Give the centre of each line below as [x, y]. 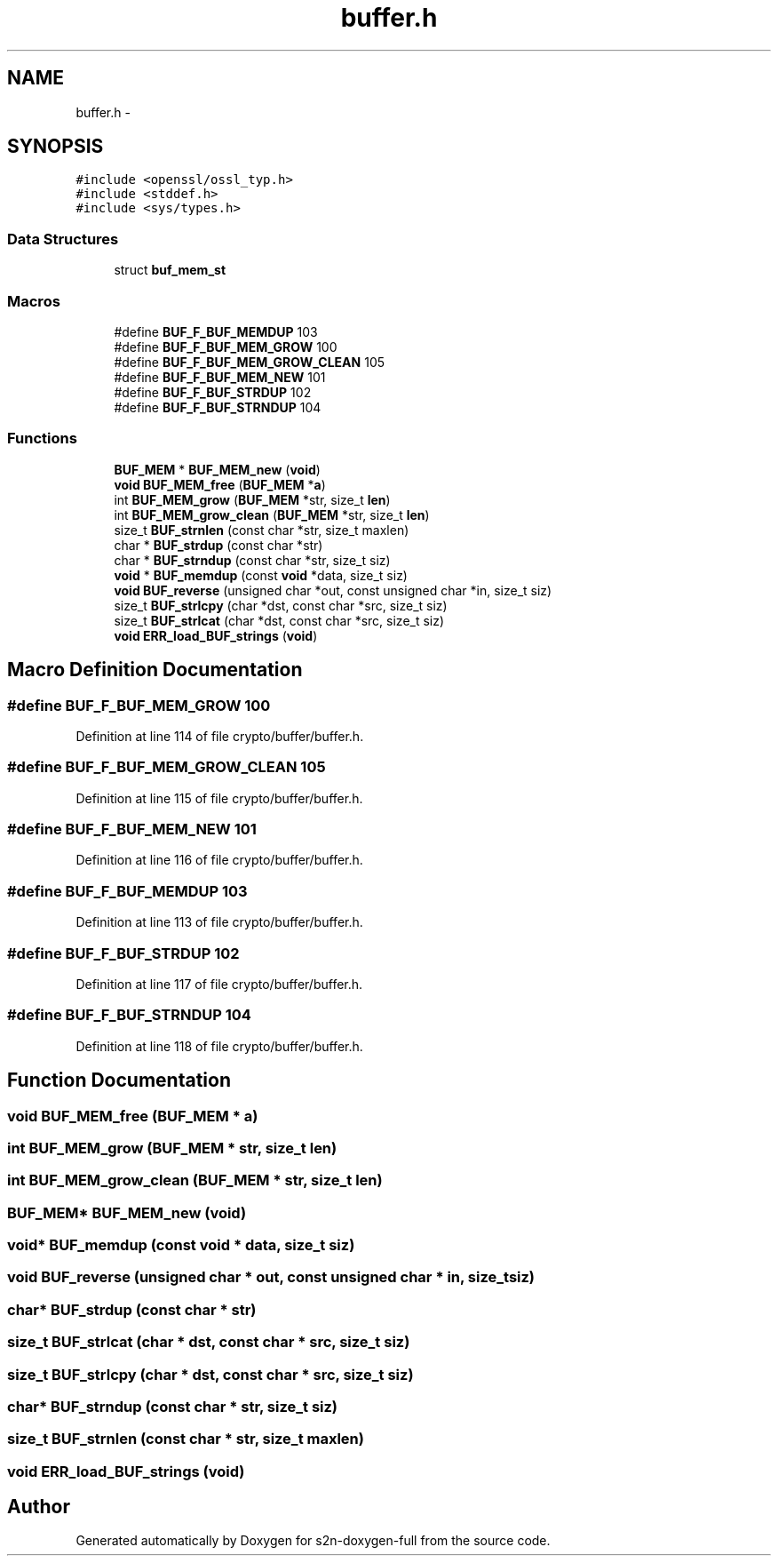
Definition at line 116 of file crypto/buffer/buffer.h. [219, 860]
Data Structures [63, 239]
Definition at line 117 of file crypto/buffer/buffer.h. [219, 984]
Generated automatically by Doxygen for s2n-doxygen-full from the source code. [313, 1541]
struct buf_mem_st [170, 270]
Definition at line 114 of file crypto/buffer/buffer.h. [220, 736]
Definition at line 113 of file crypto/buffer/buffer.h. [219, 922]
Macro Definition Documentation [155, 670]
